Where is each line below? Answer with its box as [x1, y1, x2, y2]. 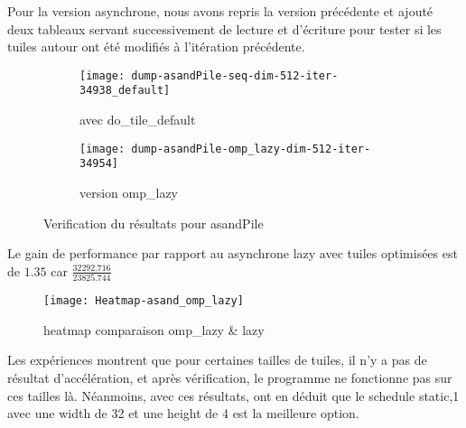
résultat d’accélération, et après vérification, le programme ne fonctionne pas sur [7, 368, 452, 386]
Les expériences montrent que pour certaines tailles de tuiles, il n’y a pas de [7, 350, 427, 369]
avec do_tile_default [79, 110, 196, 129]
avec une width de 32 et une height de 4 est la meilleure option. [7, 404, 359, 423]
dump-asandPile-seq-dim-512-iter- [131, 69, 339, 82]
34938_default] [79, 84, 171, 98]
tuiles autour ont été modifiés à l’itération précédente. [7, 37, 305, 56]
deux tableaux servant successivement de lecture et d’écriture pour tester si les [7, 19, 442, 38]
